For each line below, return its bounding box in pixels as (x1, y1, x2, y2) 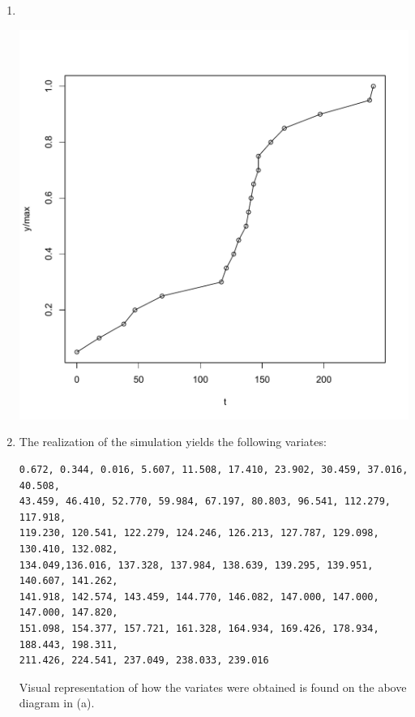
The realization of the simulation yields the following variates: (19, 433, 327, 450)
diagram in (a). (19, 694, 95, 711)
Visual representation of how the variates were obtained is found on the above (19, 678, 407, 695)
